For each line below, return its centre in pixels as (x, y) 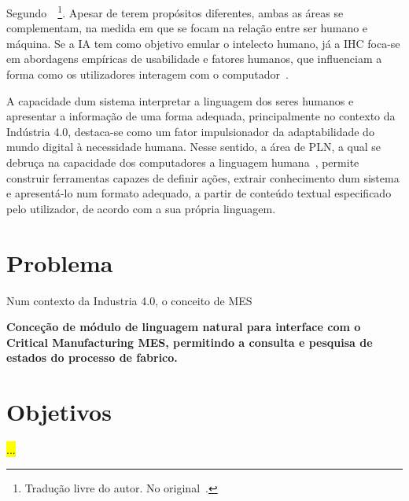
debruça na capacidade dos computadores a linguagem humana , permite (183, 162)
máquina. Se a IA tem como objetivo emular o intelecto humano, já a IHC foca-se (203, 43)
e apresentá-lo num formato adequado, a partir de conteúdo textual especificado (199, 193)
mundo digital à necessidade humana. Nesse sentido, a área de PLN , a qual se (194, 147)
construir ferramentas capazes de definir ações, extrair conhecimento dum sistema (203, 177)
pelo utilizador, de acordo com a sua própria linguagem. (141, 208)
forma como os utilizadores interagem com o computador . (147, 74)
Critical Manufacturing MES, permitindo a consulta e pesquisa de (190, 342)
